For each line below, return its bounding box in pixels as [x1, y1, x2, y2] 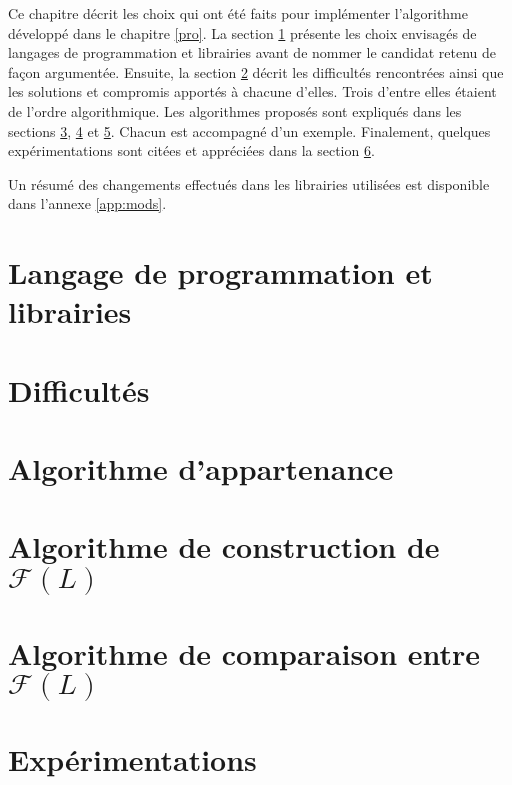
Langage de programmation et [8, 252, 433, 293]
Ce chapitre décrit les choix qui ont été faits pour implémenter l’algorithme [8, 3, 468, 23]
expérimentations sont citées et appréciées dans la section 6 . [8, 140, 375, 161]
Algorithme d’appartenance [8, 448, 394, 489]
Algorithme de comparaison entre [8, 632, 481, 673]
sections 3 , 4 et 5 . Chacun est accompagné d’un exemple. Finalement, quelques [8, 120, 491, 141]
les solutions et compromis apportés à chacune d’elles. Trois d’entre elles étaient [8, 81, 497, 102]
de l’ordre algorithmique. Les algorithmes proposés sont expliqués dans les [8, 100, 462, 121]
